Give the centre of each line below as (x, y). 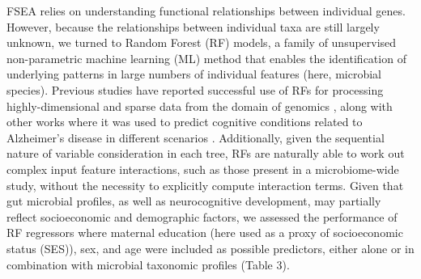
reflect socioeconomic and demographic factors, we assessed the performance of (202, 216)
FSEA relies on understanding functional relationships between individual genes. (206, 11)
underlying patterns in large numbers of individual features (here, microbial (194, 74)
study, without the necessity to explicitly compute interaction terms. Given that (205, 185)
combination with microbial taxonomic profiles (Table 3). (148, 264)
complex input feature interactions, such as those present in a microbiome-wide (203, 169)
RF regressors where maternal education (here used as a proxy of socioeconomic (205, 232)
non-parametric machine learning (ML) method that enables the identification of (206, 58)
